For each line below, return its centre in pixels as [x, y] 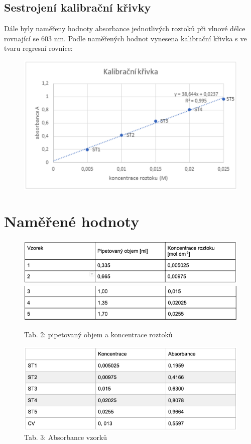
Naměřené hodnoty [72, 221]
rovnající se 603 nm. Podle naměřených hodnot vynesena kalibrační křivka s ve [125, 38]
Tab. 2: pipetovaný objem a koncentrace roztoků [98, 335]
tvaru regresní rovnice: [38, 48]
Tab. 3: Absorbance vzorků [66, 437]
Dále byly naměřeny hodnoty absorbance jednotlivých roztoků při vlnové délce [125, 28]
